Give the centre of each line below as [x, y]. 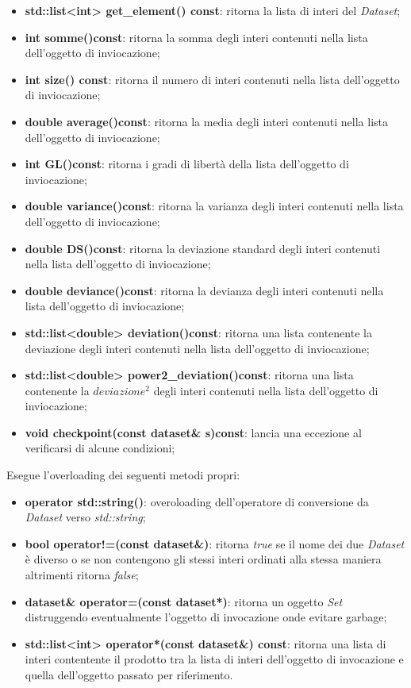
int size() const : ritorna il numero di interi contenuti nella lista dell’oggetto [212, 79]
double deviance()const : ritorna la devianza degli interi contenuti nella [204, 290]
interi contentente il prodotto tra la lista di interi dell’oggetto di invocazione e [214, 659]
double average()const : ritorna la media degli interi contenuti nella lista [207, 121]
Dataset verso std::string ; [85, 517]
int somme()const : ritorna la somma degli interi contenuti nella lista [196, 37]
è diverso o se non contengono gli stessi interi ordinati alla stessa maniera [203, 559]
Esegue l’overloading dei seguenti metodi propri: [123, 475]
